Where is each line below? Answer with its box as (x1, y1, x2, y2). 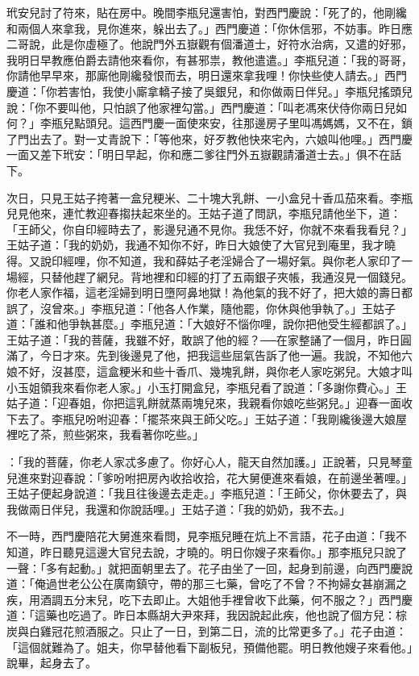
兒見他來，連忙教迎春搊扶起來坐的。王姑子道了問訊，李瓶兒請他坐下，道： (6, 205, 401, 222)
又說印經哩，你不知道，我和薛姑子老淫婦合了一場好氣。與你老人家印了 (28, 252, 401, 269)
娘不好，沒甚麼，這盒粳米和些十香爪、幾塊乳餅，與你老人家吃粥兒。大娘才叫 (6, 363, 413, 380)
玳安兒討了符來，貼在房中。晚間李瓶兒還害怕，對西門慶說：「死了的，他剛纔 (6, 4, 407, 20)
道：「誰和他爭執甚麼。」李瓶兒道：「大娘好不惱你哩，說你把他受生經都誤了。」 (6, 315, 413, 332)
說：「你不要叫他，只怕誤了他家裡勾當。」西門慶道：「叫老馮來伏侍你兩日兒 (6, 98, 396, 115)
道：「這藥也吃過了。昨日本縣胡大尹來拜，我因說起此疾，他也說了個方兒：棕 (6, 607, 407, 624)
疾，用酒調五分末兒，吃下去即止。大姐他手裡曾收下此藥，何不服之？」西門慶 (6, 590, 413, 607)
